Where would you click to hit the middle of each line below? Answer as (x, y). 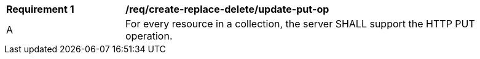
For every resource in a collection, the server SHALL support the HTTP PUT (300, 24)
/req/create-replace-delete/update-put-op (227, 9)
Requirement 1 (40, 9)
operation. (149, 36)
